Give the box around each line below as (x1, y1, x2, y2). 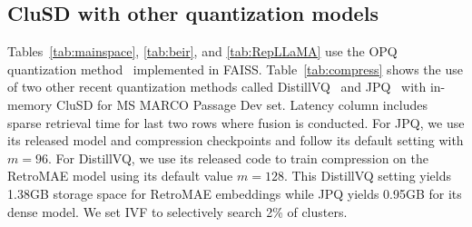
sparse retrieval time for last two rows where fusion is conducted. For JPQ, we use (7, 113, 465, 132)
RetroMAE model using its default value (7, 166, 233, 185)
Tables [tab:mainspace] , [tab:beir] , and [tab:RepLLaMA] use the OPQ (7, 42, 398, 61)
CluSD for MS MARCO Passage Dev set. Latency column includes (56, 94, 428, 113)
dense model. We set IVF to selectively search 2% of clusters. (7, 202, 348, 221)
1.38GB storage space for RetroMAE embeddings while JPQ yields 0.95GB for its (7, 183, 462, 202)
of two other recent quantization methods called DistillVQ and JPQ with (7, 77, 427, 96)
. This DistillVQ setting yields (283, 166, 451, 185)
